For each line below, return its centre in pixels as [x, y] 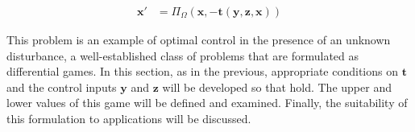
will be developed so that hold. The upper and [277, 87]
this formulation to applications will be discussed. [129, 118]
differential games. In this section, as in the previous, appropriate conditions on [202, 71]
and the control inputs [62, 87]
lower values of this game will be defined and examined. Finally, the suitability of [207, 103]
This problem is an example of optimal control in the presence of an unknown [199, 40]
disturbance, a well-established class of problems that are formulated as [183, 55]
